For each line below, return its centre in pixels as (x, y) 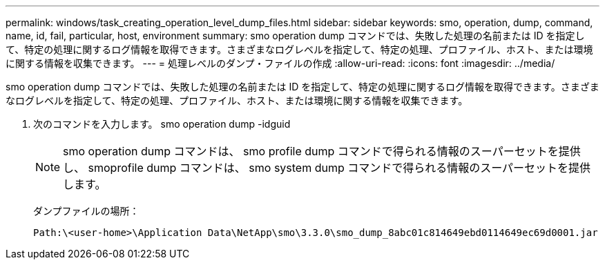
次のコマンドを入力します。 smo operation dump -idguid (162, 124)
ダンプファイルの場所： (86, 211)
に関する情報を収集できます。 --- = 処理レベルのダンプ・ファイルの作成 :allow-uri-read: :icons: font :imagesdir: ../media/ (280, 63)
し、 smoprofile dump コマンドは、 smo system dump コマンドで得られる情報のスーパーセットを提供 (327, 168)
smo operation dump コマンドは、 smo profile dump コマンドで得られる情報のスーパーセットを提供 (322, 151)
